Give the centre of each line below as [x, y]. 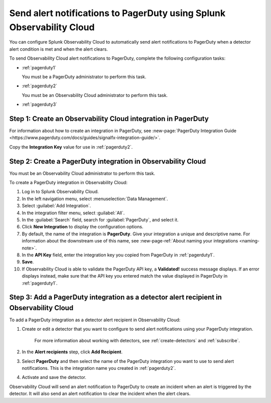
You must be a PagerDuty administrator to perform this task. [84, 77]
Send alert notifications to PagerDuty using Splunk [117, 13]
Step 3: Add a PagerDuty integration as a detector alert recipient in [115, 297]
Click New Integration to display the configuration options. [83, 227]
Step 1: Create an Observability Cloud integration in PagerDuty [109, 119]
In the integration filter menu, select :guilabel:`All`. [73, 213]
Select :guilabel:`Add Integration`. [56, 206]
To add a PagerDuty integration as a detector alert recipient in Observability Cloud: [95, 320]
